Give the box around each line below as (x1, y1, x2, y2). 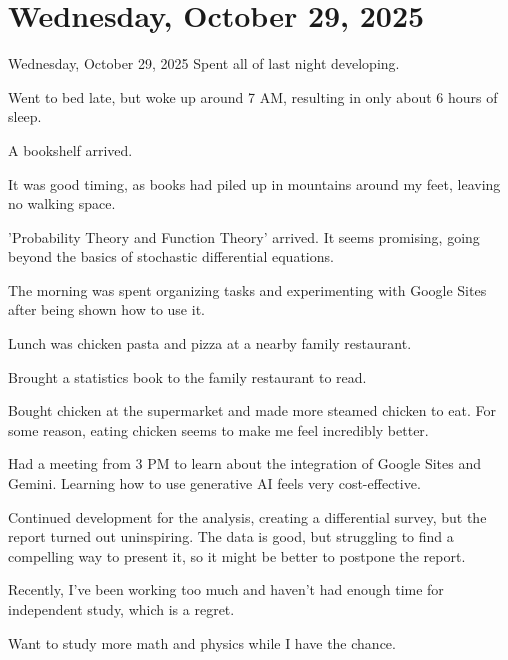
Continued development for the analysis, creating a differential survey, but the (8, 506, 487, 527)
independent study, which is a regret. (8, 599, 235, 619)
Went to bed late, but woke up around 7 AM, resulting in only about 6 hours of (8, 86, 498, 107)
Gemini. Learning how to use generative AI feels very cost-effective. (8, 473, 421, 494)
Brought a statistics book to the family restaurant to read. (8, 366, 367, 387)
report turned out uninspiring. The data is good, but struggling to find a (8, 526, 454, 547)
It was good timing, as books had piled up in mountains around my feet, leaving (8, 173, 501, 194)
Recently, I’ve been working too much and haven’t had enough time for (8, 579, 444, 600)
